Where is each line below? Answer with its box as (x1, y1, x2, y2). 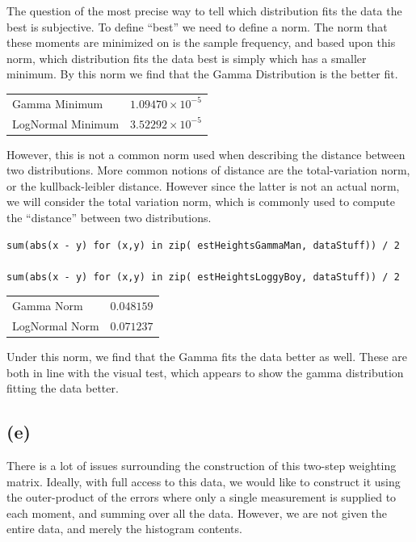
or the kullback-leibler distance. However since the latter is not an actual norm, (6, 177, 400, 194)
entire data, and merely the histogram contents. (6, 520, 242, 537)
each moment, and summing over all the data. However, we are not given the (6, 504, 388, 521)
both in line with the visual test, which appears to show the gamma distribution (6, 363, 404, 380)
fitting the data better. (6, 380, 119, 397)
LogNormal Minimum (12, 115, 120, 132)
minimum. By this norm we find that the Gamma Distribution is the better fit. (6, 65, 398, 82)
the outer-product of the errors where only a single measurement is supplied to (6, 489, 397, 506)
